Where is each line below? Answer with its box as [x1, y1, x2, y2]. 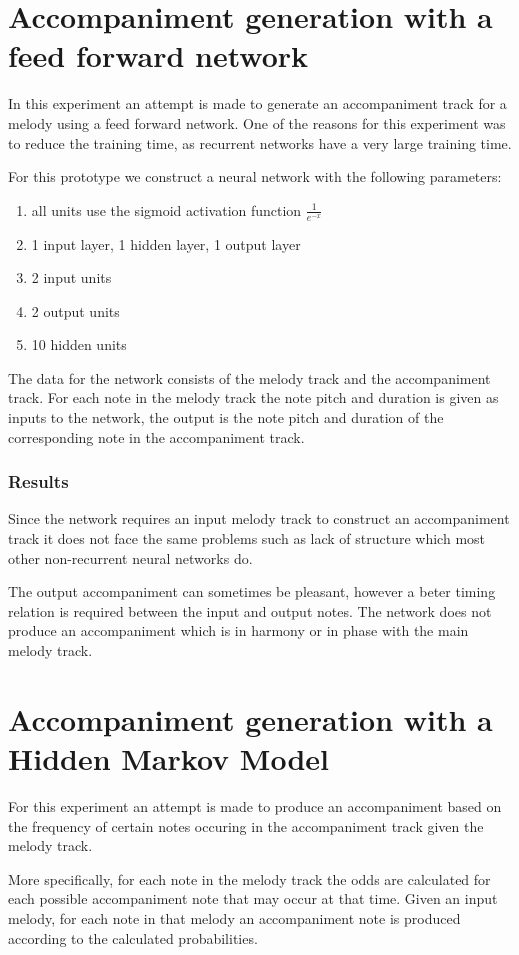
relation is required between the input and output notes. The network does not [8, 600, 492, 621]
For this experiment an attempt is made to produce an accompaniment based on [8, 795, 502, 816]
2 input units [31, 267, 112, 288]
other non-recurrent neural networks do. [8, 547, 253, 568]
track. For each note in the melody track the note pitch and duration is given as [8, 387, 499, 408]
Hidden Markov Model [8, 738, 329, 779]
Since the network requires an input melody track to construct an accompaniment [8, 508, 510, 529]
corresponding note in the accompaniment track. [8, 426, 305, 447]
